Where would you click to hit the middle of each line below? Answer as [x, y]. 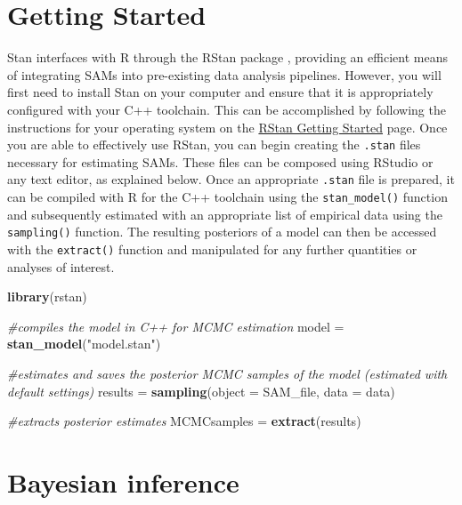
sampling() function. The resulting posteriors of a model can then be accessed [222, 232]
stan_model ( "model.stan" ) [84, 344]
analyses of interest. [61, 266]
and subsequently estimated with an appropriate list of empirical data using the [225, 214]
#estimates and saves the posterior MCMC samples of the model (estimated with [227, 373]
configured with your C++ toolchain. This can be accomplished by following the [227, 109]
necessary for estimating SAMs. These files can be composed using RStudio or [220, 161]
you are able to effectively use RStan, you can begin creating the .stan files [214, 144]
